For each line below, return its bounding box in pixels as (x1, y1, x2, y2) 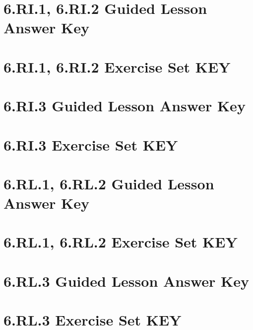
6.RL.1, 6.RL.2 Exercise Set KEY (3, 232, 238, 252)
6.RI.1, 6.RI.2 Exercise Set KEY (3, 56, 231, 77)
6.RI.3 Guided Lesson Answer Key (3, 95, 246, 116)
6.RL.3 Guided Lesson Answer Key (3, 270, 250, 291)
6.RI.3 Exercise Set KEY (3, 134, 178, 155)
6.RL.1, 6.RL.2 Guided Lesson (3, 173, 214, 193)
